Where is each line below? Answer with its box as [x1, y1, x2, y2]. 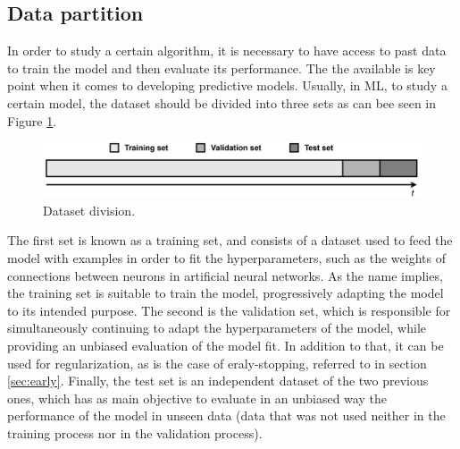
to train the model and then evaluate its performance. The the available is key [7, 58, 436, 77]
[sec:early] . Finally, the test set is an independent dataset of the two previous [7, 371, 429, 390]
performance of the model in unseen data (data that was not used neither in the [7, 406, 446, 425]
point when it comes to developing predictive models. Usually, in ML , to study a [7, 76, 447, 95]
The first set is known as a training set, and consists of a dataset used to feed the [7, 231, 453, 250]
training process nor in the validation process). [7, 424, 263, 442]
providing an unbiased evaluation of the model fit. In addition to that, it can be [7, 336, 444, 355]
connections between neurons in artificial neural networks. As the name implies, [7, 266, 443, 284]
